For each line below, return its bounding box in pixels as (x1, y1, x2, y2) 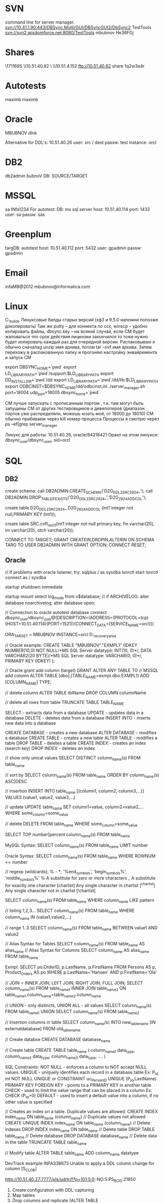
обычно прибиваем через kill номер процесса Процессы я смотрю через (5, 416, 159, 422)
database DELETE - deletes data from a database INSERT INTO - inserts (5, 715, 151, 721)
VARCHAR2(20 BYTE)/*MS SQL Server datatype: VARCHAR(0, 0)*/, (5, 653, 142, 658)
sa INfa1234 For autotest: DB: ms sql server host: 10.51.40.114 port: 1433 (5, 206, 150, 212)
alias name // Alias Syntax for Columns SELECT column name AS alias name (5, 947, 149, 954)
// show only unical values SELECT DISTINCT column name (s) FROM (5, 755, 141, 762)
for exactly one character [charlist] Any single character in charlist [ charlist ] (5, 882, 155, 888)
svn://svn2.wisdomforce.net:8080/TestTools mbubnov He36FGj (5, 29, 134, 35)
